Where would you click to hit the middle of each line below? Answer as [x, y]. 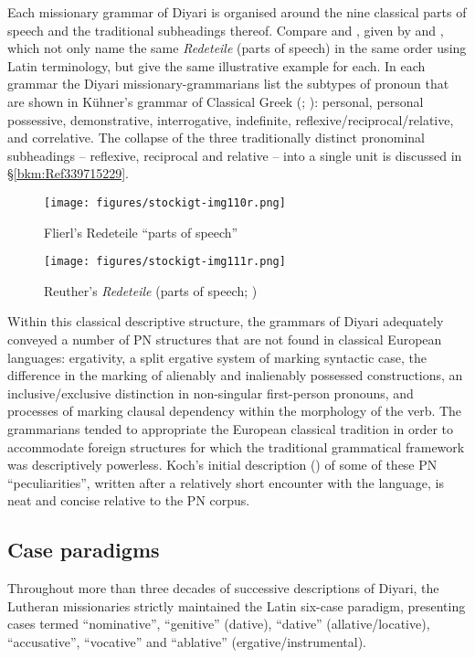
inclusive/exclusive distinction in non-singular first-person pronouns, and [211, 393]
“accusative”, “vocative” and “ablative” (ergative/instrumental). [187, 641]
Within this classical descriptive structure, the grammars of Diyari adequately [226, 321]
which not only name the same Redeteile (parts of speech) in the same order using [237, 48]
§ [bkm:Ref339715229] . [69, 173]
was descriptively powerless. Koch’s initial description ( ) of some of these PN [222, 465]
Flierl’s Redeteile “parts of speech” [141, 232]
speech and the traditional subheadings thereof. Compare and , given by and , [226, 30]
